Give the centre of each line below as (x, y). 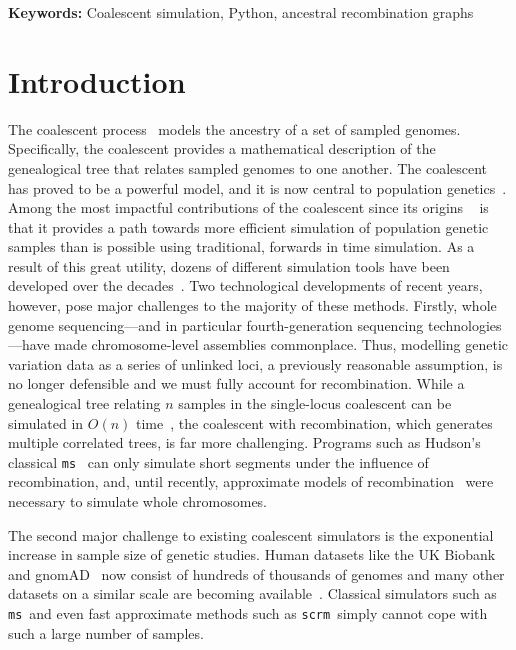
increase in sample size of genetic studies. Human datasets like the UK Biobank (252, 554)
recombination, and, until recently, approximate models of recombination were (251, 481)
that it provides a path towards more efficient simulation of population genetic (248, 226)
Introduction (97, 80)
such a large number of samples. (106, 632)
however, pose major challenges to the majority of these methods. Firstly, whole (252, 305)
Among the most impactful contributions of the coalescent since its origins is (248, 207)
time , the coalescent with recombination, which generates (314, 422)
